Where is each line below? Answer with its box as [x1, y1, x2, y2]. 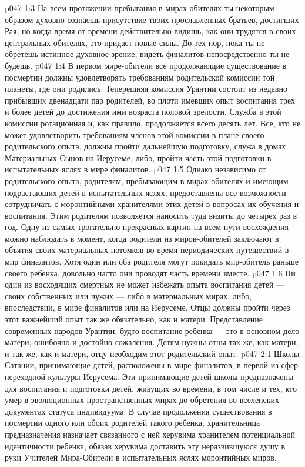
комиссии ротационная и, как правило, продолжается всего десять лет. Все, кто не [5, 116, 301, 129]
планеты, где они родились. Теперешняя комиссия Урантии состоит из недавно [5, 82, 287, 95]
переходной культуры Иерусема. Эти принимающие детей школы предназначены [5, 371, 294, 382]
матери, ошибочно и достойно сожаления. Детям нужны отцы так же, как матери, [5, 336, 299, 348]
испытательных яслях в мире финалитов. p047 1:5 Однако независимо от [5, 163, 266, 175]
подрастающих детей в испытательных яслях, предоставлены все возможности [5, 186, 286, 198]
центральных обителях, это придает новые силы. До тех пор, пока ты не [5, 36, 265, 48]
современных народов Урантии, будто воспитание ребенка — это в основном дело [5, 324, 300, 336]
